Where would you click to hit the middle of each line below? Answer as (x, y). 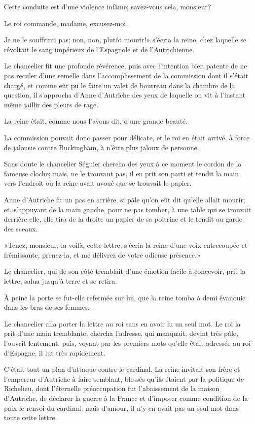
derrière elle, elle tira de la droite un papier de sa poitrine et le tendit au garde (123, 219)
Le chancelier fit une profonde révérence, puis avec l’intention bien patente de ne (126, 66)
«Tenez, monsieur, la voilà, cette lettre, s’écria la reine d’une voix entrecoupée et (126, 245)
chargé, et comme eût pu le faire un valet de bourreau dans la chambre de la (120, 85)
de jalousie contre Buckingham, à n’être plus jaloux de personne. (102, 147)
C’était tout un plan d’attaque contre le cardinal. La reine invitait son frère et (122, 369)
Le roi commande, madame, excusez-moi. (66, 23)
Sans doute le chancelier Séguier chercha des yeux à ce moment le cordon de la (123, 164)
